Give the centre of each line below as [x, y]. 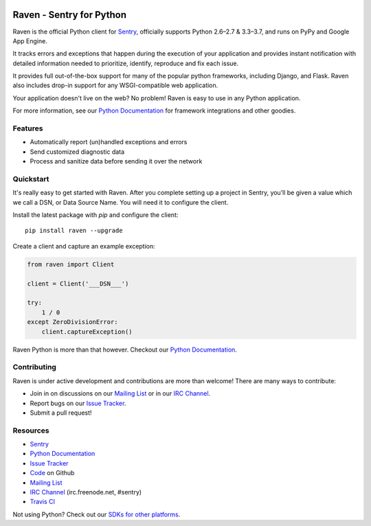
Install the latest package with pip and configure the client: [95, 215]
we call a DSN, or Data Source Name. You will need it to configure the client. [121, 202]
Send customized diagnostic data [77, 152]
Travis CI [42, 502]
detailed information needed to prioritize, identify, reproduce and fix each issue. [126, 63]
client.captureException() [87, 332]
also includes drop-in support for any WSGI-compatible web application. [115, 85]
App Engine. [30, 41]
